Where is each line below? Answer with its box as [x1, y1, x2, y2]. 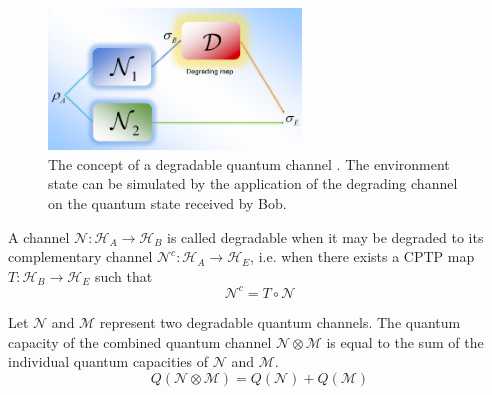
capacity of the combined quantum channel [8, 331, 272, 352]
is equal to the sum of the [326, 331, 484, 352]
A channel [8, 226, 70, 247]
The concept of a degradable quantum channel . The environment [48, 153, 450, 174]
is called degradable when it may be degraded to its [167, 226, 484, 247]
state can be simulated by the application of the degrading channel [48, 173, 458, 194]
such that [94, 265, 153, 286]
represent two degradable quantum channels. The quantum [99, 311, 461, 332]
